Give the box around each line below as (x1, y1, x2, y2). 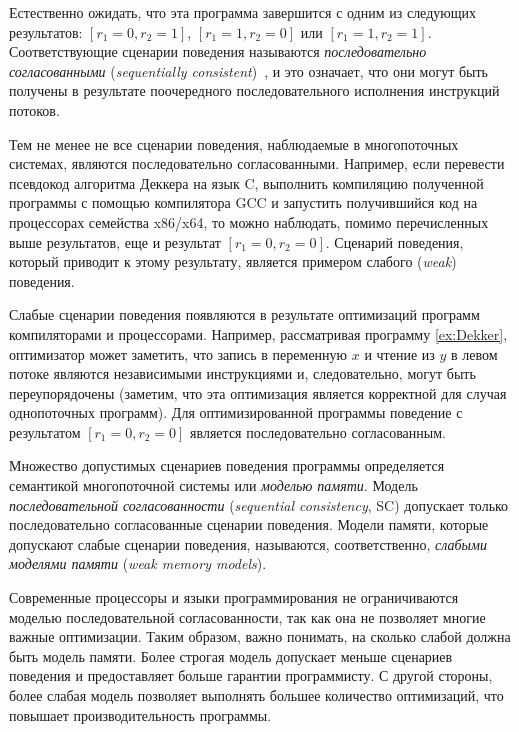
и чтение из (364, 343, 435, 364)
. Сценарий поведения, (325, 231, 464, 252)
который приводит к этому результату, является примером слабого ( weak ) (9, 251, 457, 272)
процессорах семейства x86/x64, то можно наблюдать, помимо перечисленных (9, 211, 489, 232)
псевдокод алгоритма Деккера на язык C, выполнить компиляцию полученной (9, 172, 484, 193)
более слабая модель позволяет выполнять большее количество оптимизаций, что (9, 685, 504, 705)
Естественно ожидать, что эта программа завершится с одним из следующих (9, 2, 477, 22)
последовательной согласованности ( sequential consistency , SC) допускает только (9, 494, 509, 515)
